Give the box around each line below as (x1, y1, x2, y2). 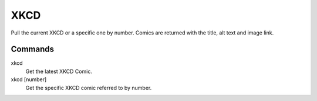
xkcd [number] (11, 76, 47, 83)
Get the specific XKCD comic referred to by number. (25, 84, 152, 91)
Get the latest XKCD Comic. (25, 68, 92, 75)
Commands (11, 44, 55, 54)
